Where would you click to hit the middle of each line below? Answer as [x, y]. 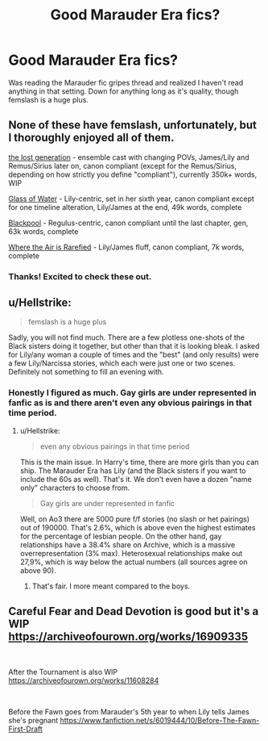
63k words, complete [43, 231]
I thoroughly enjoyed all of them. [91, 138]
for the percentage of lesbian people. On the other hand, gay [121, 536]
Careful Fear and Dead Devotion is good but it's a [134, 611]
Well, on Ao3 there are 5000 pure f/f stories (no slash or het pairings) [135, 519]
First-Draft [25, 729]
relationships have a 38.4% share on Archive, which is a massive [128, 544]
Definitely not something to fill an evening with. [86, 372]
